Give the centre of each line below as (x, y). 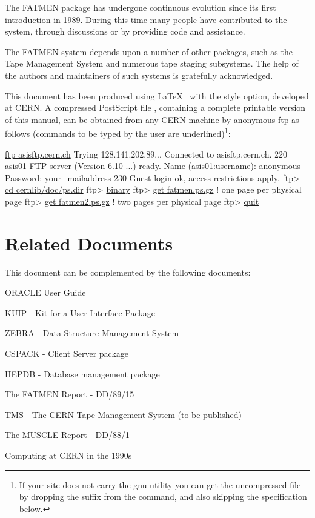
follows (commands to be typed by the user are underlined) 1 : (118, 132)
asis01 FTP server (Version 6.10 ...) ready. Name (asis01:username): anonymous (153, 166)
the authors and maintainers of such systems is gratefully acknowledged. (139, 75)
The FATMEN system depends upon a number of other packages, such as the (149, 51)
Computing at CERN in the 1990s (68, 455)
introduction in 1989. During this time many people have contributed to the (146, 19)
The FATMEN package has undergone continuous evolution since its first (141, 7)
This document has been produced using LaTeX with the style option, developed (157, 95)
